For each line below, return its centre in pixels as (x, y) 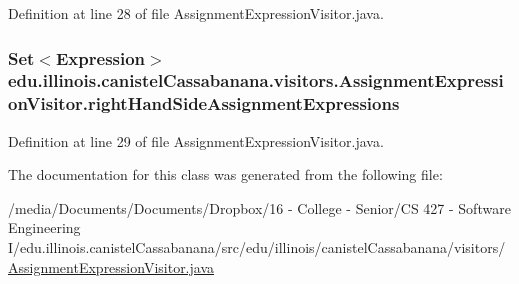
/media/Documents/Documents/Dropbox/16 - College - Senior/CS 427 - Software (259, 207)
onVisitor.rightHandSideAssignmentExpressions (204, 103)
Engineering (44, 227)
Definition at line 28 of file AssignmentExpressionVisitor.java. (196, 13)
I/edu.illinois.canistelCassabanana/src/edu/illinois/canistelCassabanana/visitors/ (257, 247)
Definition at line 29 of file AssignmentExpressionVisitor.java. (196, 140)
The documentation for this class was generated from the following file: (225, 174)
